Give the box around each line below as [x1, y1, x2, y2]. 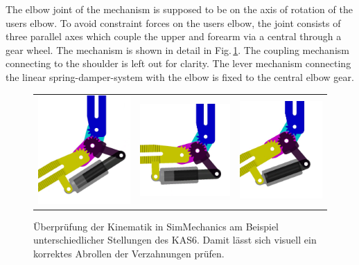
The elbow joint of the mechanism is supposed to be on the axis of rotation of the [6, 2, 353, 16]
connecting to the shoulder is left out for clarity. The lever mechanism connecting [6, 56, 351, 71]
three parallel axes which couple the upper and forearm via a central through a [6, 29, 342, 44]
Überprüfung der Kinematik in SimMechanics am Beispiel [33, 219, 279, 233]
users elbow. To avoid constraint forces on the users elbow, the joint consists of [6, 15, 341, 30]
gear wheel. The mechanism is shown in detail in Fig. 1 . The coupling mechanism [6, 42, 349, 57]
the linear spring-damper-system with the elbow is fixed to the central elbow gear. [6, 69, 354, 84]
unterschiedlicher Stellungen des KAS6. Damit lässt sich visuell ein [33, 232, 317, 247]
